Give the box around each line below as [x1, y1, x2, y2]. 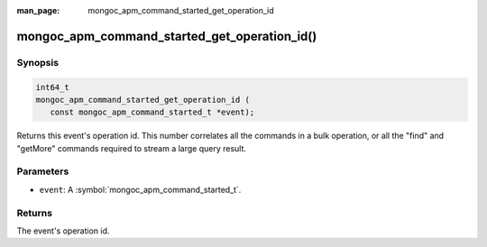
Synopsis [16, 56, 59, 69]
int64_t [35, 82, 69, 92]
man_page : [16, 5, 60, 15]
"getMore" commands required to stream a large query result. [16, 142, 247, 153]
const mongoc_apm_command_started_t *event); [50, 107, 255, 117]
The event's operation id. [16, 225, 110, 236]
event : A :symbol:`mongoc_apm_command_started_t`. [39, 184, 242, 195]
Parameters [16, 165, 69, 178]
